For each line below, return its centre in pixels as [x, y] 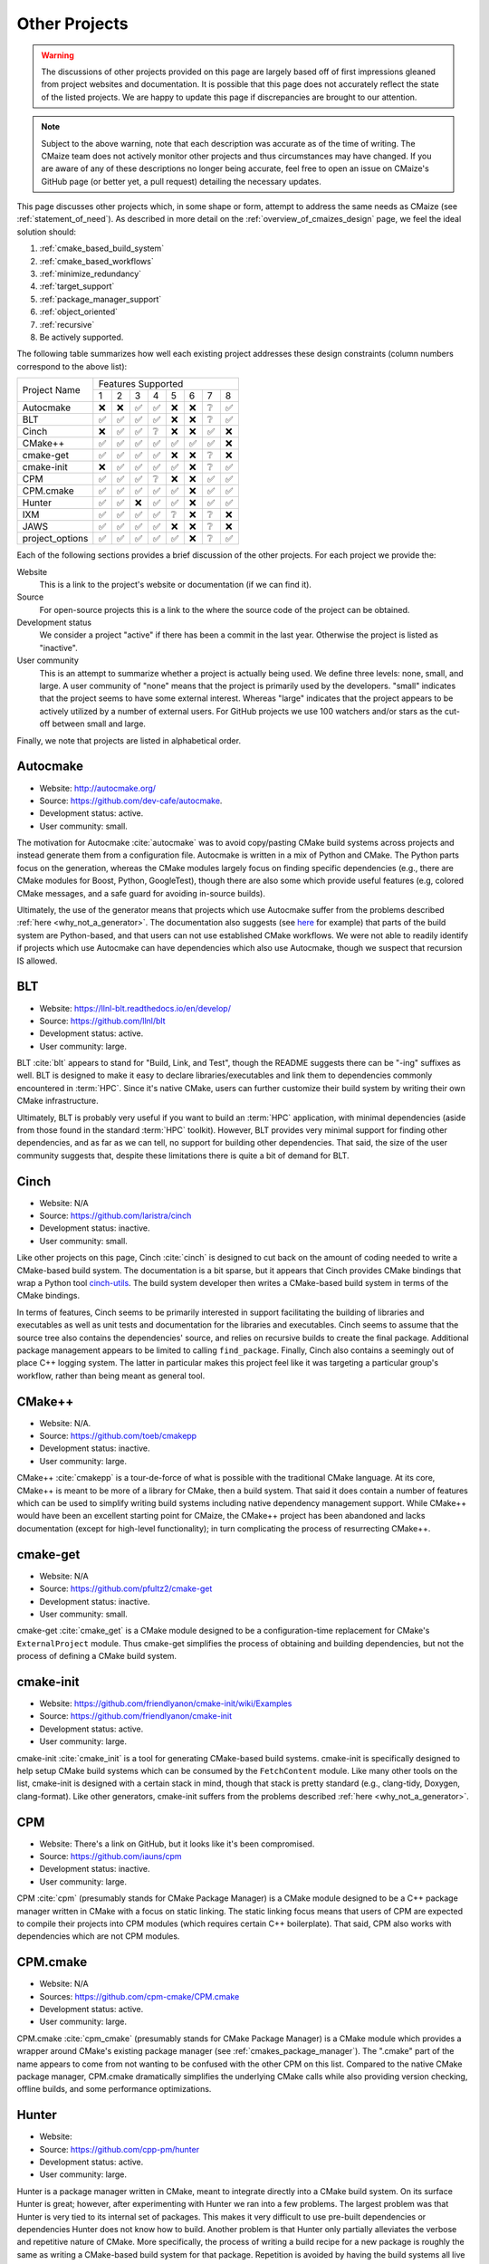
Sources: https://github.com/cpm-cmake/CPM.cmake [139, 1996]
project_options [55, 539]
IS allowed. [37, 961]
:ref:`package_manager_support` [101, 299]
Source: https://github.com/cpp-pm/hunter [119, 2149]
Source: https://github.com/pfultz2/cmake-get [126, 1588]
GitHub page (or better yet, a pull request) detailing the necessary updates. [181, 181]
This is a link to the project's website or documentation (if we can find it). [176, 584]
